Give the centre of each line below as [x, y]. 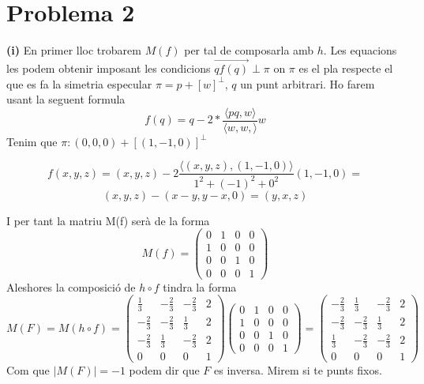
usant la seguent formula [66, 99]
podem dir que [164, 370]
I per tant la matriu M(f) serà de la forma [108, 220]
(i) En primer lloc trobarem [74, 50]
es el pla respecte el [346, 68]
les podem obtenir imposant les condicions [109, 68]
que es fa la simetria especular [79, 83]
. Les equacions [360, 50]
